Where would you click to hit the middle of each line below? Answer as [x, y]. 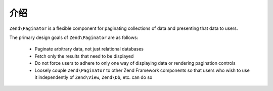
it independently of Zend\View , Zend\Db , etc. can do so [94, 77]
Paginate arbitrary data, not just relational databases [89, 49]
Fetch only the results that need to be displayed [84, 56]
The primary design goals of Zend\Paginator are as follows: [74, 37]
